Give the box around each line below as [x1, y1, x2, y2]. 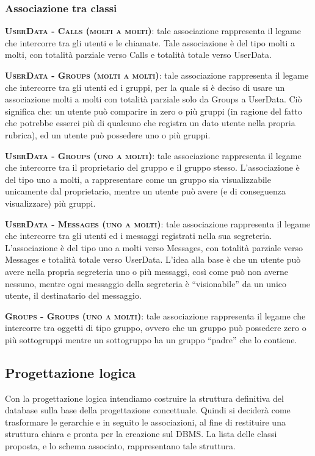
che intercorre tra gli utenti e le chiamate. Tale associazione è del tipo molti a [5, 36, 295, 49]
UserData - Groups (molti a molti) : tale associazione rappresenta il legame [5, 69, 309, 81]
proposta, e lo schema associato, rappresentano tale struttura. [5, 440, 236, 452]
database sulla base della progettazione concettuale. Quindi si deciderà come [5, 404, 291, 416]
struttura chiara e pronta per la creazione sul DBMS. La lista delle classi [5, 427, 277, 440]
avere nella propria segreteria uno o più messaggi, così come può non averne [5, 265, 289, 277]
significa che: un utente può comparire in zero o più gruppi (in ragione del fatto [5, 104, 302, 117]
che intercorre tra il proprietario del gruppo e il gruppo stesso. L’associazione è [5, 161, 300, 174]
